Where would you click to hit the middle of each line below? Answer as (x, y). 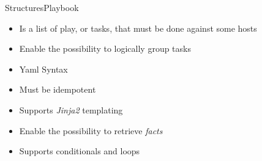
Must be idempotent (58, 89)
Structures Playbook (42, 7)
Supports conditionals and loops (80, 151)
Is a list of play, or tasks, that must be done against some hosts (138, 28)
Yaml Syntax (43, 69)
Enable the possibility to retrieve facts (91, 130)
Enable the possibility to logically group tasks (105, 48)
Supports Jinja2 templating (71, 109)
